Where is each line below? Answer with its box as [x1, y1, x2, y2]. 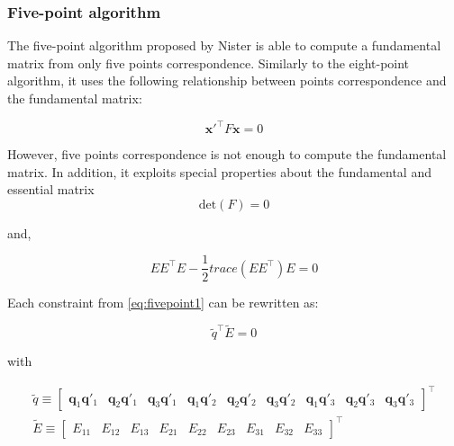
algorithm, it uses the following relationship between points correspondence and [7, 71, 447, 90]
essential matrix [7, 180, 95, 199]
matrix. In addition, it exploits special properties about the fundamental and [7, 162, 431, 181]
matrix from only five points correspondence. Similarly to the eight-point [7, 53, 410, 72]
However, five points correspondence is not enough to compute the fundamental [7, 145, 447, 164]
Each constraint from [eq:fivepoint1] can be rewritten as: [7, 292, 319, 311]
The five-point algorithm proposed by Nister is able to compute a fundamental [7, 36, 441, 55]
